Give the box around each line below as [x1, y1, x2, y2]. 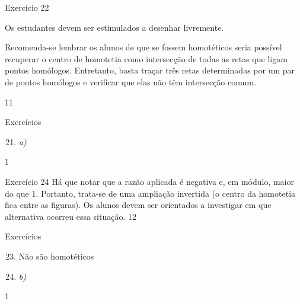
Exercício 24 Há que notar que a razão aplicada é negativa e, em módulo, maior [5, 175, 294, 187]
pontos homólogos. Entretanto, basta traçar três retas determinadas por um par [5, 64, 295, 76]
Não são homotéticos [18, 249, 94, 262]
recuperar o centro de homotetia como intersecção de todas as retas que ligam [5, 52, 288, 65]
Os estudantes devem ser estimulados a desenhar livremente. [5, 21, 224, 33]
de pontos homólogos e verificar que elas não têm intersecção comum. [5, 75, 256, 88]
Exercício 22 [5, 1, 49, 13]
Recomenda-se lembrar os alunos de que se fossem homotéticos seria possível [5, 41, 282, 53]
